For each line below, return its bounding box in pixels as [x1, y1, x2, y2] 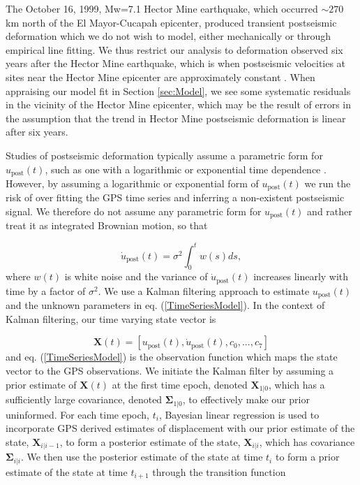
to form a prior [275, 449, 340, 464]
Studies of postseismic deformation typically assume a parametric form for [6, 147, 323, 162]
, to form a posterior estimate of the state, [59, 434, 241, 449]
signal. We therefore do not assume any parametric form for [6, 204, 262, 219]
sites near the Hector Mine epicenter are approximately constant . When [6, 69, 315, 84]
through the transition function [152, 464, 286, 479]
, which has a [269, 377, 325, 391]
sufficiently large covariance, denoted [6, 392, 163, 407]
